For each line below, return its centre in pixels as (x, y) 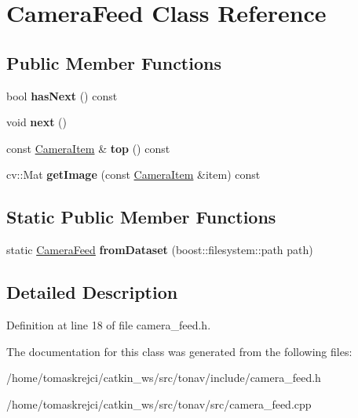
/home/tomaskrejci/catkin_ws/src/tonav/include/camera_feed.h (164, 378)
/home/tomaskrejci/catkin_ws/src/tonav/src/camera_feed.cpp (159, 403)
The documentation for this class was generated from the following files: (179, 351)
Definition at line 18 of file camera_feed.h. (109, 324)
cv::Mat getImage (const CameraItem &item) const (133, 174)
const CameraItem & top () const (88, 148)
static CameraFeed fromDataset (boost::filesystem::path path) (160, 250)
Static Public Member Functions (141, 217)
